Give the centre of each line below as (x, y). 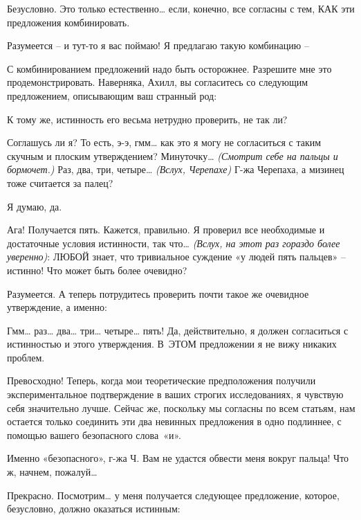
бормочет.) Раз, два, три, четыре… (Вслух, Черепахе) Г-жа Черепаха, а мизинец (176, 169)
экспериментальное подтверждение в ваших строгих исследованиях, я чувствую (175, 394)
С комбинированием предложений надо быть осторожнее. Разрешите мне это (169, 68)
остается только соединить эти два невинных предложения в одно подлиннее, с (174, 421)
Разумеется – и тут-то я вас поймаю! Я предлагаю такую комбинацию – (158, 45)
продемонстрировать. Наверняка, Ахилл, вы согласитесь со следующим (158, 82)
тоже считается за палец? (60, 182)
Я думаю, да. (35, 206)
